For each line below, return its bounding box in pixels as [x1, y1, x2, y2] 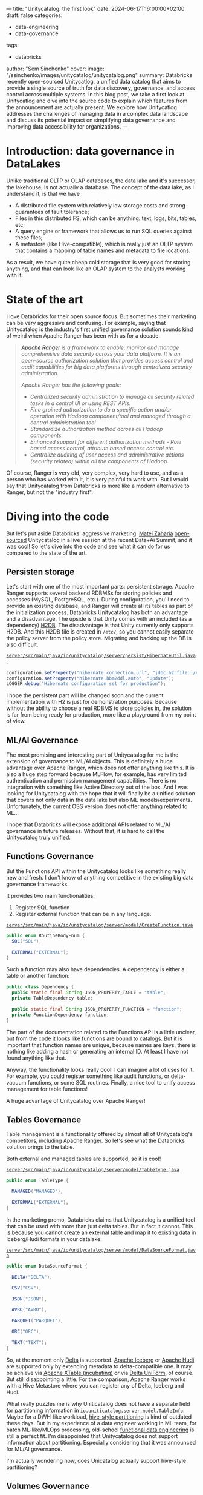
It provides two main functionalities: [6, 892, 95, 899]
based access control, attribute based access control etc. [30, 444, 175, 452]
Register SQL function [14, 903, 70, 911]
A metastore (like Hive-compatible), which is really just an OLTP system [14, 240, 193, 247]
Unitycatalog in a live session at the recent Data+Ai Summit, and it [28, 536, 192, 543]
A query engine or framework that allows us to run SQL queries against [14, 227, 192, 235]
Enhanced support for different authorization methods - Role [30, 438, 182, 445]
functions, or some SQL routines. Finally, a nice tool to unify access [27, 1079, 195, 1086]
